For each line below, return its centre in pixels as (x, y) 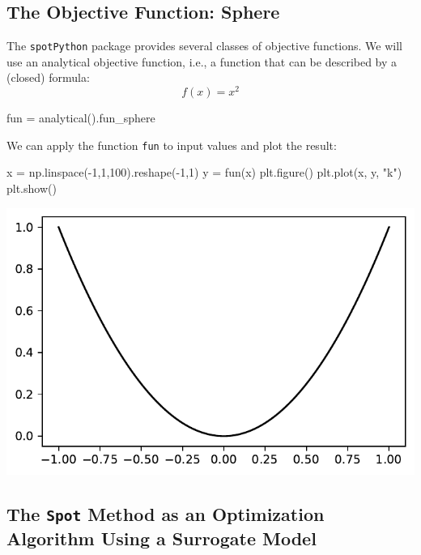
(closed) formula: (48, 77)
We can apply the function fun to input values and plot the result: (172, 145)
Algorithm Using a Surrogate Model (162, 538)
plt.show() (32, 188)
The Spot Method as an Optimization (166, 513)
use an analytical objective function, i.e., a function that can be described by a (202, 61)
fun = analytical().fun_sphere (81, 118)
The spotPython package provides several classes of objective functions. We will (204, 46)
